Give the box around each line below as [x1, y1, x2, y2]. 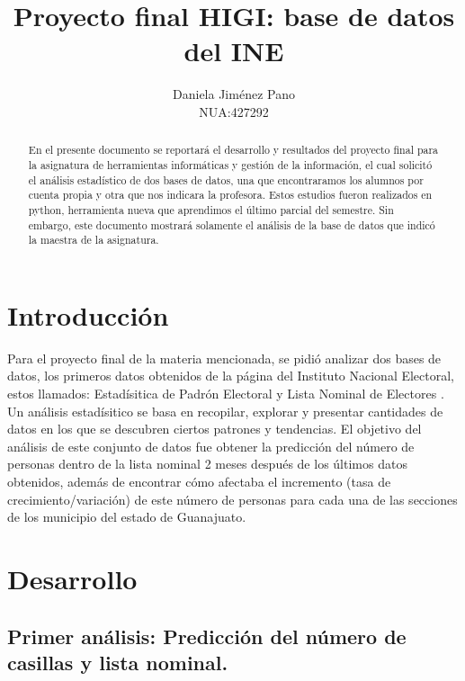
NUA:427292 [199, 102, 269, 121]
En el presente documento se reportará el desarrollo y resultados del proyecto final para [28, 142, 439, 157]
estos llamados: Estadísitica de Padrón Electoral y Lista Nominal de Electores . [7, 384, 444, 403]
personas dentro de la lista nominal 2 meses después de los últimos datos [7, 454, 407, 473]
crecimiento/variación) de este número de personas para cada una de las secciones [7, 489, 458, 508]
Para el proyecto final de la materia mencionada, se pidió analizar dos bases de [7, 348, 442, 367]
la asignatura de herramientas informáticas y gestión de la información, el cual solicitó [28, 157, 433, 172]
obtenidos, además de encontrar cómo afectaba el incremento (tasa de [7, 471, 391, 490]
